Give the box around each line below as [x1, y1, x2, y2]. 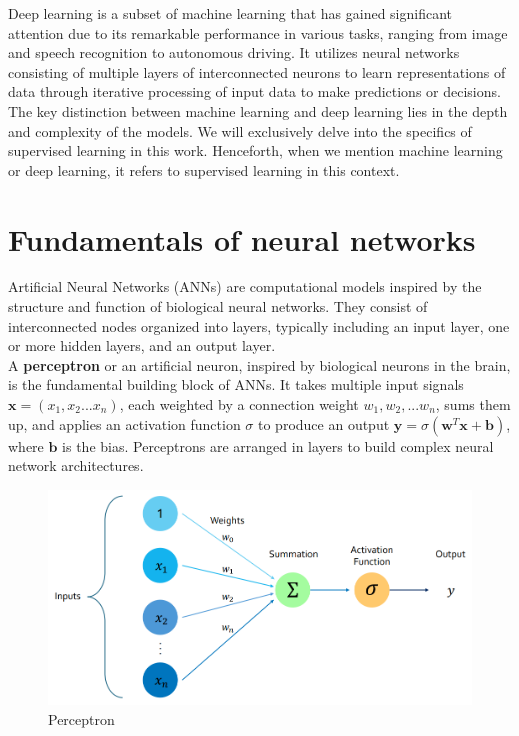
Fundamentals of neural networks [8, 218, 476, 259]
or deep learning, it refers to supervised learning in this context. [8, 159, 400, 180]
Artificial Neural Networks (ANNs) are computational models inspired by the [8, 276, 482, 297]
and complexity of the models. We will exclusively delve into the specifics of [8, 120, 472, 141]
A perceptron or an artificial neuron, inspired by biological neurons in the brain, [8, 354, 511, 375]
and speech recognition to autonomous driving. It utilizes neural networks [8, 42, 460, 63]
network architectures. [8, 455, 144, 476]
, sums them [435, 394, 511, 415]
